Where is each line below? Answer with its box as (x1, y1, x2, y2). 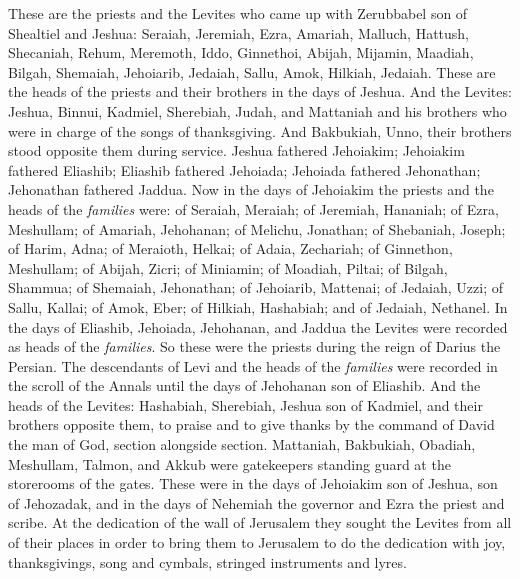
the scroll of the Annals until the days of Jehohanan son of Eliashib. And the (8, 375, 481, 396)
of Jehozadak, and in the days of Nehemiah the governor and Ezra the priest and (8, 492, 505, 513)
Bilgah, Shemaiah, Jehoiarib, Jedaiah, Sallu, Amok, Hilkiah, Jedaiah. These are (8, 61, 496, 82)
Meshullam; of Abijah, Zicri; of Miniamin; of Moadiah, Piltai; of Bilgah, (8, 257, 448, 278)
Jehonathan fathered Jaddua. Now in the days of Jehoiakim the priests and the (8, 179, 494, 200)
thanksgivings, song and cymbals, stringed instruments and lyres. (8, 551, 407, 572)
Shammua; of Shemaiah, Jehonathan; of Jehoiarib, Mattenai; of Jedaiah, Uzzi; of (8, 277, 503, 298)
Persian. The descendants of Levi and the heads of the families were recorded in (8, 355, 498, 376)
